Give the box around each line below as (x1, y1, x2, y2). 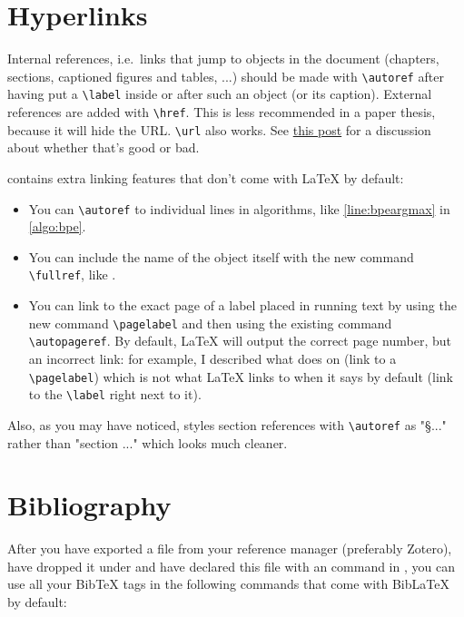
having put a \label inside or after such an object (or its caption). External (7, 84, 432, 103)
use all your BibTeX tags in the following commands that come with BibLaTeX (7, 574, 449, 593)
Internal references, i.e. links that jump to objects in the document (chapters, (7, 49, 439, 68)
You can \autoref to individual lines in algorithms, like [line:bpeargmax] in (28, 199, 450, 218)
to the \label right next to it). (28, 385, 202, 404)
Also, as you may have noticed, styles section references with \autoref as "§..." (7, 415, 447, 434)
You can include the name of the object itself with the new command (28, 247, 414, 266)
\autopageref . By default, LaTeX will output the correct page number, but (28, 331, 452, 350)
